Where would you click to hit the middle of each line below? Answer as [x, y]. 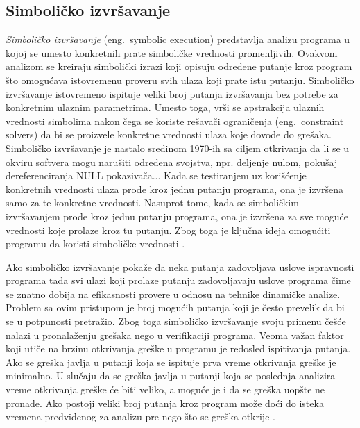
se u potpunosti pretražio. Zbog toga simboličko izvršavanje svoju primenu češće [176, 321]
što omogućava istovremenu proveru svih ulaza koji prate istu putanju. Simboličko [180, 80]
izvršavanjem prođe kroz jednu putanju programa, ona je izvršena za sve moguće [177, 216]
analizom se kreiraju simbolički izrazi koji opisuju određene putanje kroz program [179, 66]
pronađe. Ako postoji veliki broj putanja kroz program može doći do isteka [165, 403]
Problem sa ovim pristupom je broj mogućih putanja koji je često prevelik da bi [175, 307]
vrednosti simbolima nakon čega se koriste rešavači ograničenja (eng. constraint [175, 121]
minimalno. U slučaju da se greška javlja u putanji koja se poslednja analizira [171, 376]
